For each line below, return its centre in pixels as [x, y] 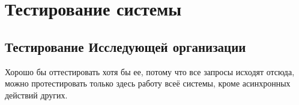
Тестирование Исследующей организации [125, 46]
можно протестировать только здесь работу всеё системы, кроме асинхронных [148, 83]
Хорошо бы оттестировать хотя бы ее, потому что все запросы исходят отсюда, [150, 71]
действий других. [36, 95]
